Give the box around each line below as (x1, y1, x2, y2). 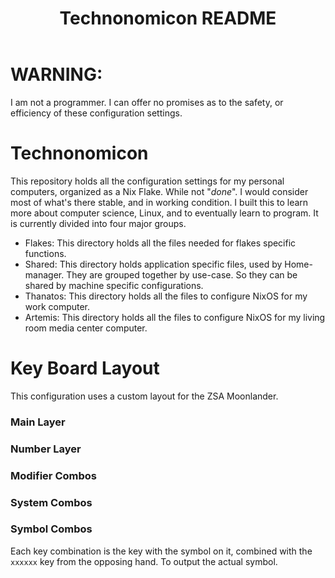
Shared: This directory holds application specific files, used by (24, 258, 283, 270)
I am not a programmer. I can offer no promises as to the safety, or (10, 96, 284, 108)
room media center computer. (24, 322, 148, 334)
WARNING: (10, 63, 103, 86)
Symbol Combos (10, 522, 93, 536)
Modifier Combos (10, 468, 97, 482)
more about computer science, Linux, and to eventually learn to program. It (10, 207, 319, 219)
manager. (24, 268, 65, 281)
